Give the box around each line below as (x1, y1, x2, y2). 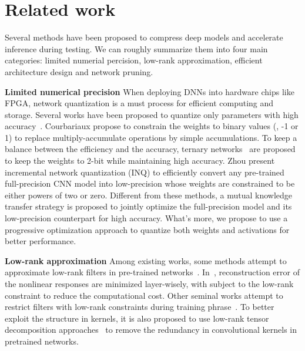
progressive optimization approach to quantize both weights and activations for (5, 223, 290, 235)
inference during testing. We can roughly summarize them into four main (5, 42, 268, 55)
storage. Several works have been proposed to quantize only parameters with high (5, 108, 299, 120)
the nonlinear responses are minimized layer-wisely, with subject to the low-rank (5, 278, 294, 289)
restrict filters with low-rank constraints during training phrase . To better (5, 301, 274, 313)
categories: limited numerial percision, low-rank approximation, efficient (5, 54, 263, 66)
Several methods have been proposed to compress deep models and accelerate (5, 31, 283, 43)
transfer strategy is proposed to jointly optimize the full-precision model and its (5, 200, 292, 212)
